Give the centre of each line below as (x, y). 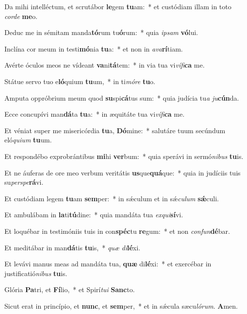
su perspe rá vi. (24, 182)
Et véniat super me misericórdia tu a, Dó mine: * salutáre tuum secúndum (115, 130)
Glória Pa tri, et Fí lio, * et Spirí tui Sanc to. (70, 289)
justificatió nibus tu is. (36, 273)
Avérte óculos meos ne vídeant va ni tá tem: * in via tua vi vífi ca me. (105, 65)
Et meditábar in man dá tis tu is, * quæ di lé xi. (73, 247)
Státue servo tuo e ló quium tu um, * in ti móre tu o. (80, 81)
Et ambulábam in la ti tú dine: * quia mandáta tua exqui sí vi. (94, 215)
